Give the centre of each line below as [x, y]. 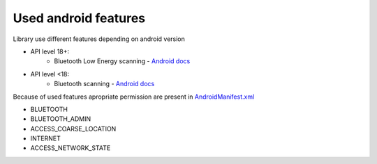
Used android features [79, 18]
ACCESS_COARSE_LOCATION [73, 129]
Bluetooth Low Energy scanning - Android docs [122, 61]
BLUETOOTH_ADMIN [61, 119]
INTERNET [45, 138]
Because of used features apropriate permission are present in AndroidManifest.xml [134, 97]
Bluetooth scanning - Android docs [104, 84]
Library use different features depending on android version [99, 39]
